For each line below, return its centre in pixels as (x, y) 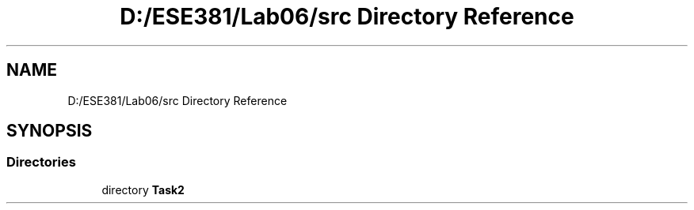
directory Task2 (143, 189)
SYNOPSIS (50, 131)
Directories (41, 162)
